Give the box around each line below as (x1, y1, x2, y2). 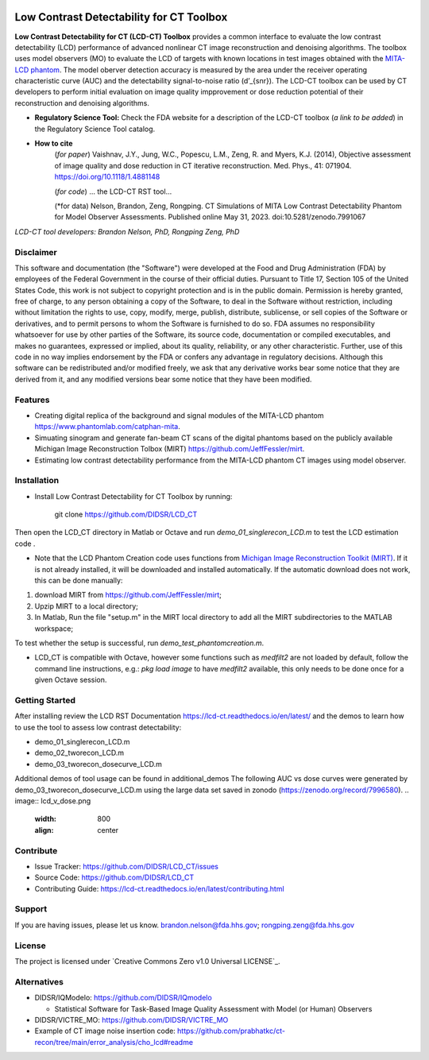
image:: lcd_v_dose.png (14, 796, 91, 806)
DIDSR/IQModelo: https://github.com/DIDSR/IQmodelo (34, 993, 212, 1003)
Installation (14, 475, 60, 486)
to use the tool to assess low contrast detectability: (14, 722, 182, 732)
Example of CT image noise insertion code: (34, 1026, 176, 1036)
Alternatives (14, 976, 64, 987)
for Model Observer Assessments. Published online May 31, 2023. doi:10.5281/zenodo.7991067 (54, 212, 366, 222)
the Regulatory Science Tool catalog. (34, 124, 156, 133)
